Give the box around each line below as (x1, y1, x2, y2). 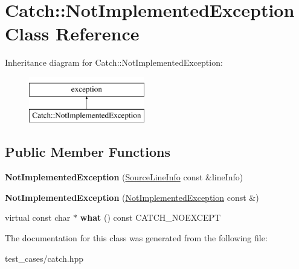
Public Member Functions (5, 142, 170, 161)
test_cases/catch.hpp (5, 252, 84, 264)
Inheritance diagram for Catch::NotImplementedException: (5, 56, 223, 69)
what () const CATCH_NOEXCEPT (80, 211, 221, 224)
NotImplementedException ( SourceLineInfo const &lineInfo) (5, 171, 243, 183)
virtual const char (5, 211, 71, 224)
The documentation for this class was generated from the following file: (5, 232, 268, 244)
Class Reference (5, 21, 140, 46)
